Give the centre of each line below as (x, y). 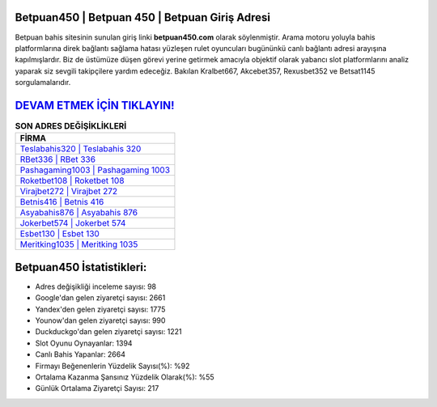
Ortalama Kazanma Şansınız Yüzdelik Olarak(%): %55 (125, 377)
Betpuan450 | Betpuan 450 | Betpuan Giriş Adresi (143, 17)
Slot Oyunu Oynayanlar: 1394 (84, 343)
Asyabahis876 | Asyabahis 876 (79, 213)
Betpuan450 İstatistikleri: (81, 267)
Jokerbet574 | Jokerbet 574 (73, 223)
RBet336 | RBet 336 (58, 159)
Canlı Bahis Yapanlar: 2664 (80, 354)
